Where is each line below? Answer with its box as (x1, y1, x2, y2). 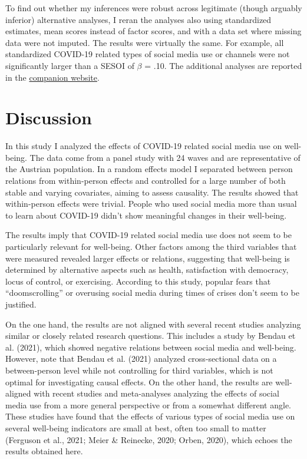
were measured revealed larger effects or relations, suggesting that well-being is (5, 252, 290, 264)
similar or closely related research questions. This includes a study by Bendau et (5, 329, 296, 342)
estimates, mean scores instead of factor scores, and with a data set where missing (5, 25, 302, 37)
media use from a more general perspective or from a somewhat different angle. (5, 398, 292, 411)
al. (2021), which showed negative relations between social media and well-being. (5, 341, 296, 353)
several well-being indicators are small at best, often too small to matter (5, 421, 266, 434)
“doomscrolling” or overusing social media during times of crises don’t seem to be (5, 286, 299, 299)
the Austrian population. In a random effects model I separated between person (5, 163, 293, 175)
